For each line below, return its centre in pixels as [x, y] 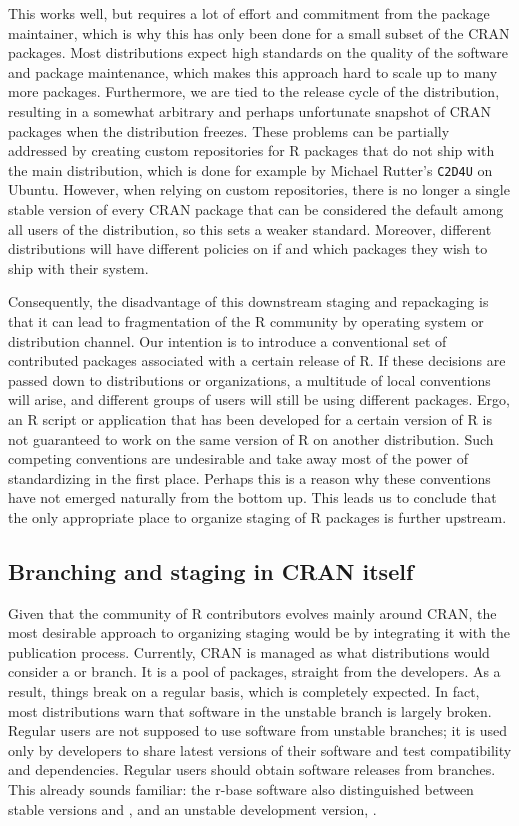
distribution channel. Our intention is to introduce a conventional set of [227, 340]
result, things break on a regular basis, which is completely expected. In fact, [244, 691]
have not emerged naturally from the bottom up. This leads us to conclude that [252, 497]
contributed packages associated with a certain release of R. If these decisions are [257, 360]
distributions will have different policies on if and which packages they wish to [248, 248]
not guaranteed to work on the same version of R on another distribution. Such [251, 438]
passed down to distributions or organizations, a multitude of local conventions [249, 379]
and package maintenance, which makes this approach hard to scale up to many [253, 71]
